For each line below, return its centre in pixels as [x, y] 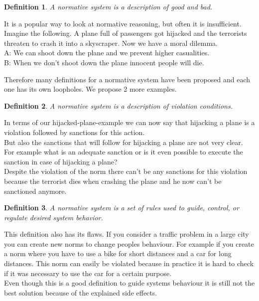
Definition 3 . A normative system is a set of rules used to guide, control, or [122, 208]
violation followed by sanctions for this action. [74, 132]
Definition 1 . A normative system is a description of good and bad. [108, 6]
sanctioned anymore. [35, 191]
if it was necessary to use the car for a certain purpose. [88, 273]
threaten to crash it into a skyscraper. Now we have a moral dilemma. [111, 43]
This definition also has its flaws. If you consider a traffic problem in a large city [127, 234]
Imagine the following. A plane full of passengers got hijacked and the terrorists [126, 33]
